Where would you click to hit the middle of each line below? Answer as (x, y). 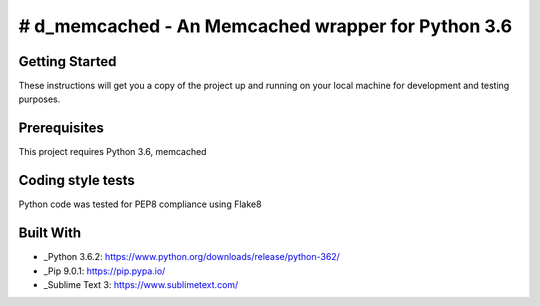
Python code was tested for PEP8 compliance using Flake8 (140, 204)
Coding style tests (76, 180)
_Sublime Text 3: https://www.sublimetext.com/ (141, 284)
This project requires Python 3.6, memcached (112, 152)
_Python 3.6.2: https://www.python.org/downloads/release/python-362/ (191, 257)
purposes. (39, 99)
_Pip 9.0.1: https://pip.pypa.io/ (104, 271)
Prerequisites (61, 128)
